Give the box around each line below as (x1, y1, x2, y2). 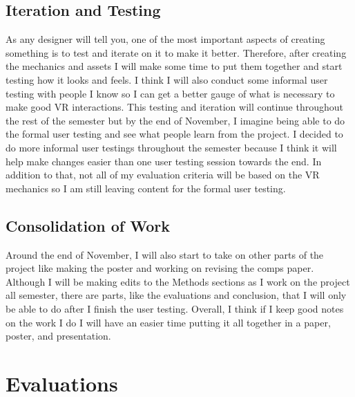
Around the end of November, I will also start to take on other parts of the (6, 247, 324, 261)
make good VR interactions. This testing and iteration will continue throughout (6, 100, 344, 114)
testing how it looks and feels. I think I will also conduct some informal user (6, 72, 328, 86)
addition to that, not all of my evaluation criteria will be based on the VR (6, 167, 320, 182)
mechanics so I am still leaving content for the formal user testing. (6, 181, 286, 195)
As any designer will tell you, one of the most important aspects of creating (6, 32, 325, 46)
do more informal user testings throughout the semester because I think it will (6, 140, 337, 154)
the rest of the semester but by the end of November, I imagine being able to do (6, 113, 345, 127)
